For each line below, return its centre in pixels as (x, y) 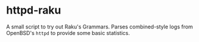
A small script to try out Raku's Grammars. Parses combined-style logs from (100, 27)
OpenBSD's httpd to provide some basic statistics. (68, 33)
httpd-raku (34, 10)
